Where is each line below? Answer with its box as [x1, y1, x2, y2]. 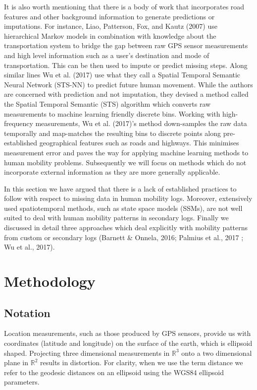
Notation [4, 305, 51, 320]
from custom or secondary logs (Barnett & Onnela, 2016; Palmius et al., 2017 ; [4, 232, 244, 242]
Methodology [4, 271, 96, 291]
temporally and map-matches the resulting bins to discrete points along [4, 128, 221, 138]
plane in [4, 357, 29, 368]
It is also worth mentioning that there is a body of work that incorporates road [4, 1, 245, 11]
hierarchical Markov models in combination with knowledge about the [4, 30, 216, 41]
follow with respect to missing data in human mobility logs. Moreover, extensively [4, 193, 253, 203]
